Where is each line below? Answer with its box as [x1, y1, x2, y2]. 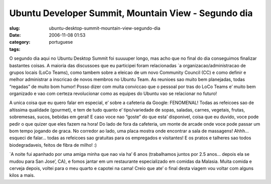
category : [9, 39, 31, 45]
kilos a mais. [9, 172, 35, 178]
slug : [9, 25, 20, 31]
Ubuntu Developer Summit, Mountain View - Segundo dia [9, 8, 253, 19]
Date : [9, 32, 21, 38]
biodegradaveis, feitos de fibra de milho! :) [9, 142, 97, 148]
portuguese [49, 39, 73, 45]
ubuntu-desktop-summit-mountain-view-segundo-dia [49, 25, 161, 31]
